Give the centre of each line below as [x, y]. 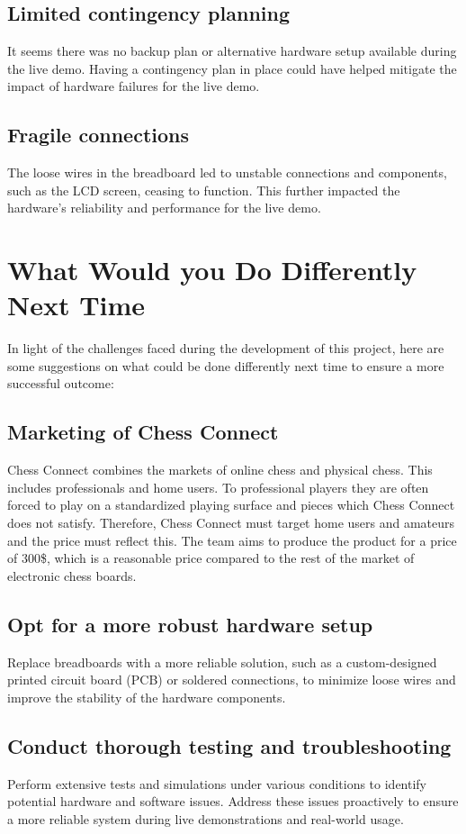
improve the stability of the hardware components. [147, 697]
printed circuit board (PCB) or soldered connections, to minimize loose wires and [232, 680]
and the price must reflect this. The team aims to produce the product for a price [232, 540]
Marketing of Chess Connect [143, 432]
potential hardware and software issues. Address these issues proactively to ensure [233, 801]
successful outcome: [61, 383]
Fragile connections [99, 135]
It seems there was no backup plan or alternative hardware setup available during [232, 51]
